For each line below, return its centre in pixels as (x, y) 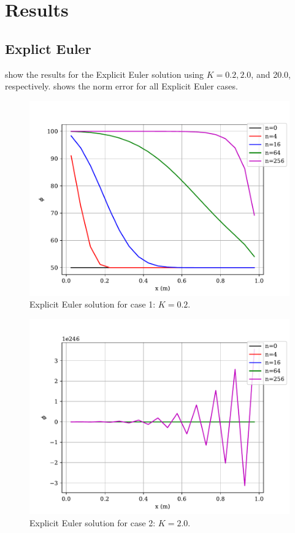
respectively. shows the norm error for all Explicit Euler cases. (121, 86)
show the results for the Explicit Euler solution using (105, 74)
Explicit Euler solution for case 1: (93, 304)
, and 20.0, (271, 74)
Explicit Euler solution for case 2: (93, 522)
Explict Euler (48, 48)
